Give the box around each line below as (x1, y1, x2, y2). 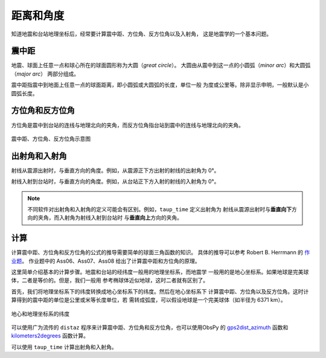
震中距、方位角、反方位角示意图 (11, 135, 91, 142)
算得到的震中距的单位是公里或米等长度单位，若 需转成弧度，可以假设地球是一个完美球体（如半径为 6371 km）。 (11, 296, 286, 304)
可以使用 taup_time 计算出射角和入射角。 (11, 343, 117, 350)
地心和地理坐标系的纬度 (11, 310, 69, 317)
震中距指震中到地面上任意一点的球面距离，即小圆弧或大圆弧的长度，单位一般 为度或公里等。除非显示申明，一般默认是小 (11, 82, 309, 89)
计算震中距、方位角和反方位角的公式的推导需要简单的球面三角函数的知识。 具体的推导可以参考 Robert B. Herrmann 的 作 (11, 249, 310, 256)
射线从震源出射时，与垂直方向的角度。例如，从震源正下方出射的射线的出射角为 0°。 (11, 167, 220, 174)
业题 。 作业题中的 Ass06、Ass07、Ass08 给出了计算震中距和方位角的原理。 (11, 257, 200, 264)
